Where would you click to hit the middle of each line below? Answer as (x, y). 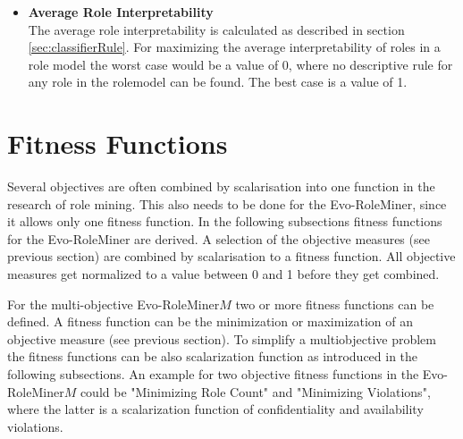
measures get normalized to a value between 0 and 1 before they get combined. (223, 274)
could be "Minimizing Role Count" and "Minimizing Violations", (255, 391)
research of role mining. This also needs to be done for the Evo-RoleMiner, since (227, 203)
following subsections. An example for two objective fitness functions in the (213, 374)
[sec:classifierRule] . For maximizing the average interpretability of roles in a (234, 47)
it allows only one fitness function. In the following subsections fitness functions (225, 221)
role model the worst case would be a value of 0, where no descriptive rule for (240, 64)
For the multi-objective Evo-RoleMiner (114, 304)
